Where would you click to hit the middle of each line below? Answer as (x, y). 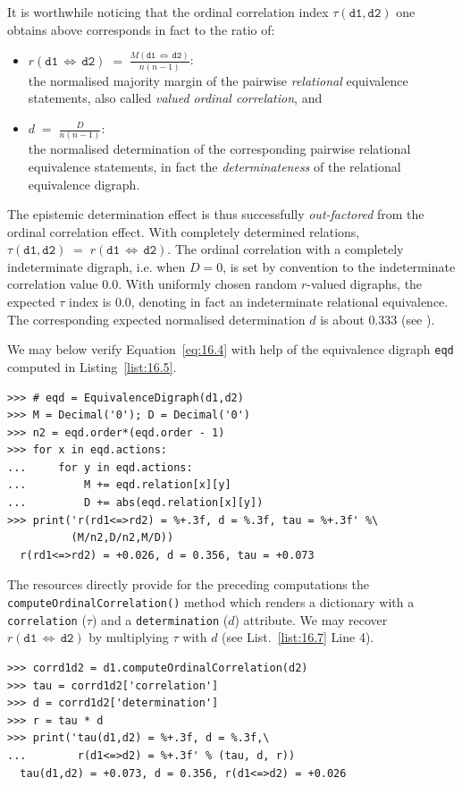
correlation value (53, 284)
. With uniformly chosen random (208, 284)
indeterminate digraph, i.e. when (97, 266)
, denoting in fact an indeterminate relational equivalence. (290, 302)
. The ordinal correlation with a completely (286, 249)
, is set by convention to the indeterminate (339, 266)
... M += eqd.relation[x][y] (119, 485)
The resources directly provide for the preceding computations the (188, 584)
